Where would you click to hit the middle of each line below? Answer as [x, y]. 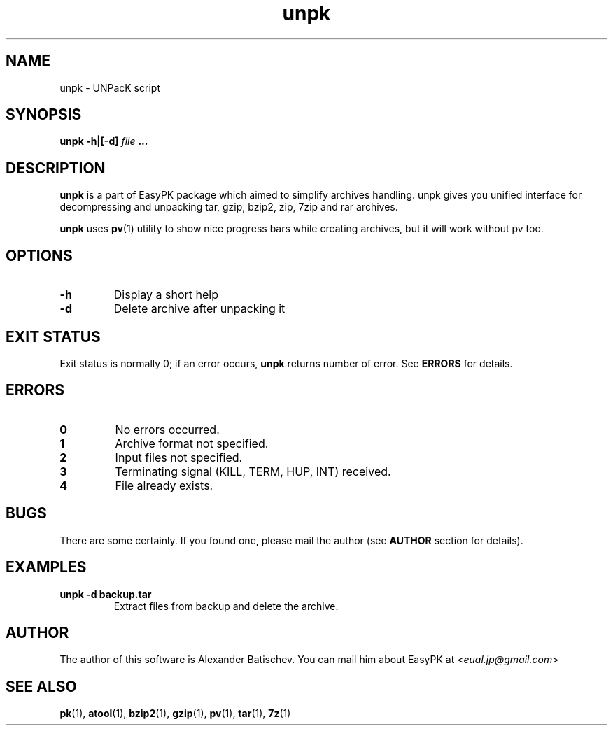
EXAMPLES [46, 567]
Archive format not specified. [192, 443]
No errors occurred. [167, 429]
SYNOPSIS [44, 115]
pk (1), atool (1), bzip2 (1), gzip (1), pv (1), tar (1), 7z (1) [175, 714]
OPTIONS [39, 255]
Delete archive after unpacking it [199, 309]
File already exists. [164, 485]
